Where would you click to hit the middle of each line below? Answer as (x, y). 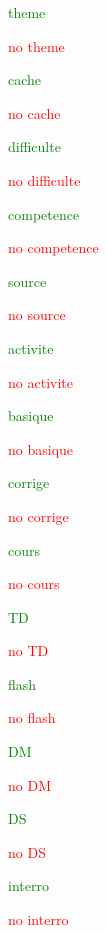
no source (37, 314)
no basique (41, 448)
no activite (40, 381)
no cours (34, 583)
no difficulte (44, 179)
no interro (38, 919)
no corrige (38, 515)
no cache (34, 112)
